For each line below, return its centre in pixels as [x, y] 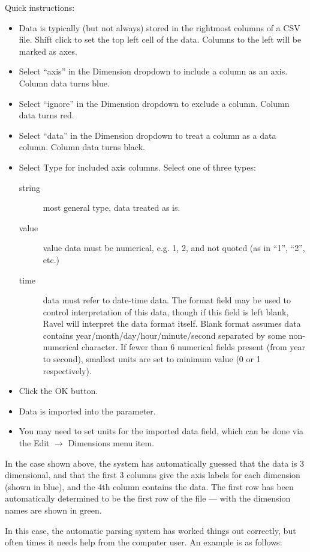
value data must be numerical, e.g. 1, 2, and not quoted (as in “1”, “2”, [174, 248]
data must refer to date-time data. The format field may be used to [167, 300]
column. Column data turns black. [82, 147]
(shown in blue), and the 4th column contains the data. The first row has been [149, 486]
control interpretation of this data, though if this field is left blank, [166, 311]
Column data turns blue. [64, 83]
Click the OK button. [58, 391]
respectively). [67, 370]
